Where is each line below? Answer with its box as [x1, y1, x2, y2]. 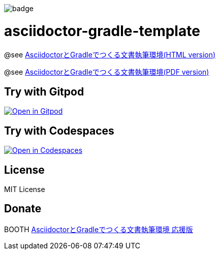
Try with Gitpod [4, 85, 84, 98]
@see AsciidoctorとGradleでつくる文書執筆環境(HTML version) [4, 50, 216, 59]
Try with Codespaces [4, 124, 114, 137]
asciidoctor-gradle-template [4, 22, 200, 40]
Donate [4, 202, 42, 215]
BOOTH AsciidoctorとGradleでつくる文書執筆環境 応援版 [4, 225, 193, 234]
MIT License [4, 185, 45, 194]
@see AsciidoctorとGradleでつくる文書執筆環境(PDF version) [4, 67, 209, 76]
